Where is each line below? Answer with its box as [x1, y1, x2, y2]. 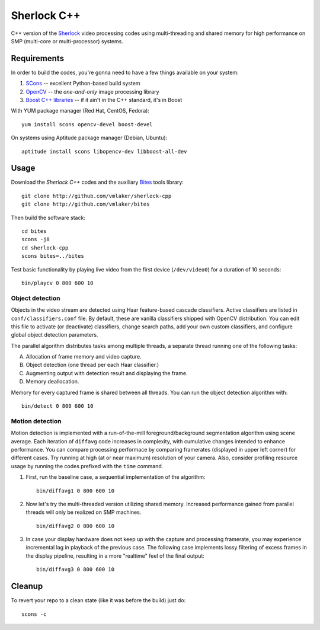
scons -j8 [21, 236, 50, 243]
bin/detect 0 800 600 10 [21, 403, 94, 410]
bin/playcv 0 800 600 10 [21, 280, 94, 286]
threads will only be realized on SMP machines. [25, 509, 142, 516]
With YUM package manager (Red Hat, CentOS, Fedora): [11, 107, 149, 114]
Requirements [11, 53, 65, 63]
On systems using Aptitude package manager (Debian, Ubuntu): [11, 134, 168, 142]
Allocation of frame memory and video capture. [25, 353, 142, 360]
